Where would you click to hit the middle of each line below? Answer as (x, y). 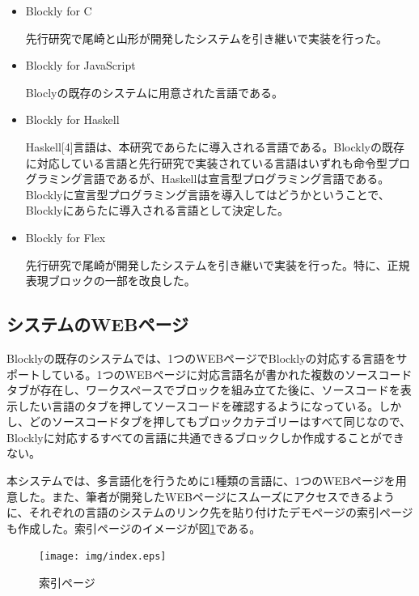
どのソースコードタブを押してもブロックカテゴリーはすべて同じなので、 (220, 421)
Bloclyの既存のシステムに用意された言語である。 (154, 92)
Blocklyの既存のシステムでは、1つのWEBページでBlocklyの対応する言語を (201, 358)
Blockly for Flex (66, 237)
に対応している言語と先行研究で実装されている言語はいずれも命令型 (206, 162)
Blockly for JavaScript (80, 65)
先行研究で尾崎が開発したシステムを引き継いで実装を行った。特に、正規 (218, 264)
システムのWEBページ (97, 324)
